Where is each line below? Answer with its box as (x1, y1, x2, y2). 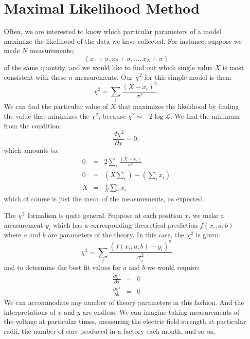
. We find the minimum (170, 110, 240, 121)
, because (98, 110, 126, 121)
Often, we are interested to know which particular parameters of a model (4, 26, 221, 36)
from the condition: (4, 120, 61, 130)
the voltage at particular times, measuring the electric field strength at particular (4, 316, 246, 326)
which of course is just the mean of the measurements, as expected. (4, 194, 204, 204)
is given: (196, 230, 220, 240)
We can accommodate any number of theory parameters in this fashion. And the (4, 297, 244, 307)
